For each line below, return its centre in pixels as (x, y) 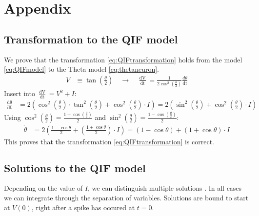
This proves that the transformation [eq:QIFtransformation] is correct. (109, 141)
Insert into (20, 93)
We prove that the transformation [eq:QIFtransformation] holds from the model (123, 59)
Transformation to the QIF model (91, 39)
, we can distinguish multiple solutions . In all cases (165, 188)
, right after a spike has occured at (83, 207)
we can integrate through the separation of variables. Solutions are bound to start (126, 197)
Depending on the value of (43, 188)
